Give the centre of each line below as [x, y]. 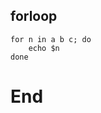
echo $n [44, 48]
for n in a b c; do [51, 39]
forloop [34, 16]
